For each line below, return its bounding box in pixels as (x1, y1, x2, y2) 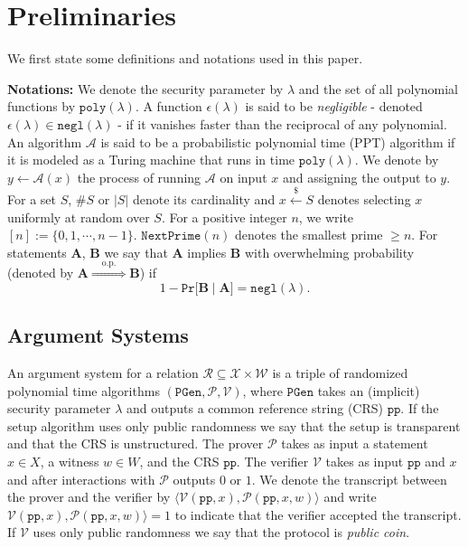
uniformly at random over (7, 207, 150, 226)
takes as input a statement (281, 434, 428, 453)
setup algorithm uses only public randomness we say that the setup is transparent (7, 416, 461, 435)
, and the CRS (139, 452, 220, 471)
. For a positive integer (161, 207, 287, 226)
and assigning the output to (282, 167, 436, 186)
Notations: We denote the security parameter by (7, 79, 284, 98)
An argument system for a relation (7, 363, 199, 382)
